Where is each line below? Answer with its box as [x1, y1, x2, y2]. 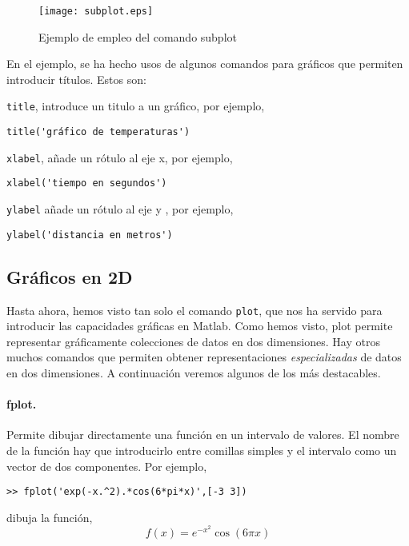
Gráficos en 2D [6, 264, 133, 289]
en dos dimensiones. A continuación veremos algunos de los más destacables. [6, 365, 381, 381]
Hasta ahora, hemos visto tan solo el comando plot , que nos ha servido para [6, 301, 383, 318]
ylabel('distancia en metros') [6, 229, 173, 241]
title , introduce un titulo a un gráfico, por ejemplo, [6, 98, 265, 114]
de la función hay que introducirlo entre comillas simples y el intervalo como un [6, 442, 397, 458]
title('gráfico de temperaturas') [6, 126, 190, 138]
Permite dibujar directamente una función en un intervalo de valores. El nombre [6, 426, 399, 443]
